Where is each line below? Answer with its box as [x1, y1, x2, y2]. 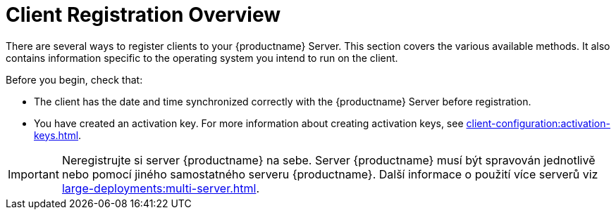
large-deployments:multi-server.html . [61, 181, 260, 195]
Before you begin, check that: [6, 73, 143, 86]
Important [8, 167, 59, 181]
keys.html [34, 129, 79, 141]
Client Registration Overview [6, 3, 281, 27]
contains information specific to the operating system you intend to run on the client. [6, 51, 398, 64]
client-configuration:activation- [466, 117, 610, 129]
